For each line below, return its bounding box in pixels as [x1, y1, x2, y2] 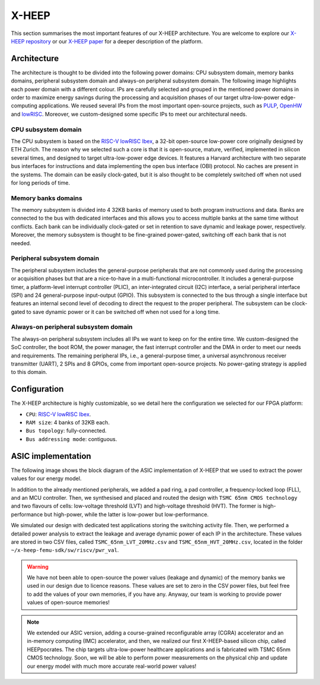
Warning [27, 563, 49, 570]
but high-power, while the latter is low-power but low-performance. [44, 510, 209, 518]
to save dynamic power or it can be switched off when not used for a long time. [26, 308, 220, 315]
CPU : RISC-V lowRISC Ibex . [25, 410, 91, 418]
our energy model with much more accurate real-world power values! [27, 662, 197, 670]
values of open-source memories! [27, 599, 110, 606]
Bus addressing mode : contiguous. [25, 435, 117, 442]
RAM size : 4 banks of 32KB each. [25, 419, 110, 426]
